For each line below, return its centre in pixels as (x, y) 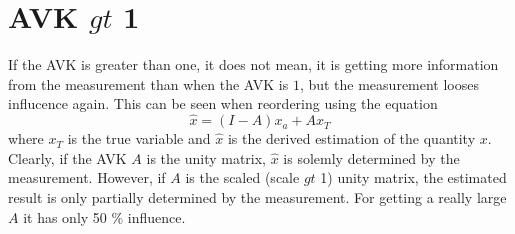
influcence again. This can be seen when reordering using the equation (223, 103)
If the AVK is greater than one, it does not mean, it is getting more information (253, 64)
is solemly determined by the (371, 157)
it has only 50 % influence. (104, 216)
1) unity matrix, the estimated (413, 177)
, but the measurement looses (389, 83)
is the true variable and (139, 138)
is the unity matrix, (206, 157)
